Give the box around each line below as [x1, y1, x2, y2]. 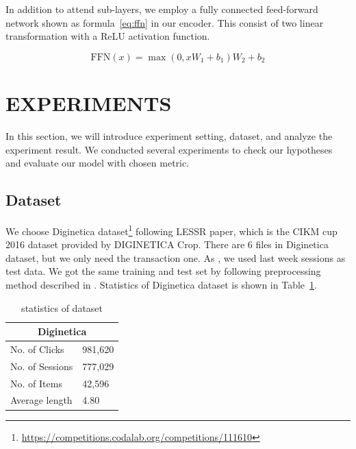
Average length [10, 393, 73, 407]
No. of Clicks [10, 341, 64, 356]
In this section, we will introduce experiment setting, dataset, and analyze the [5, 128, 333, 143]
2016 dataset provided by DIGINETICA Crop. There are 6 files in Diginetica [5, 237, 329, 252]
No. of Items [10, 376, 62, 390]
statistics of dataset [21, 300, 103, 315]
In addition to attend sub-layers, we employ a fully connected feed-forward [5, 2, 318, 16]
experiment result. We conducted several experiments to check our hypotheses [5, 142, 333, 156]
